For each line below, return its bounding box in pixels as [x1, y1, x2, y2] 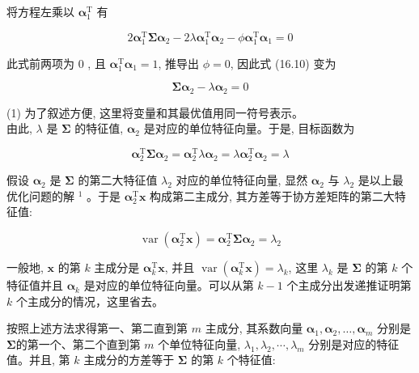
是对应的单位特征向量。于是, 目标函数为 [143, 120, 355, 137]
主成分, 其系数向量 [205, 320, 303, 337]
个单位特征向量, [158, 335, 241, 352]
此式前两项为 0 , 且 [6, 54, 106, 71]
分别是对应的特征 [308, 335, 400, 352]
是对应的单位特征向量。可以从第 [83, 277, 254, 294]
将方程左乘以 [6, 3, 74, 19]
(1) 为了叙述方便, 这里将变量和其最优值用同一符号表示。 [6, 104, 304, 121]
